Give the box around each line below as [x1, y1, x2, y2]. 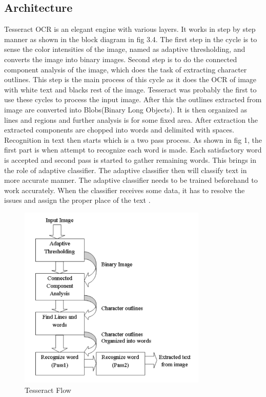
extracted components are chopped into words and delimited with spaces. [4, 124, 234, 135]
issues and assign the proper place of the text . [4, 195, 151, 205]
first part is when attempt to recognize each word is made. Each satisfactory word [4, 144, 262, 155]
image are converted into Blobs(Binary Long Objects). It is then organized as [4, 104, 247, 115]
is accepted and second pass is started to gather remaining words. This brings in [4, 154, 257, 165]
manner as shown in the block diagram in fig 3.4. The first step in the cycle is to [4, 33, 257, 44]
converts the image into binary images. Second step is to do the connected [4, 53, 237, 64]
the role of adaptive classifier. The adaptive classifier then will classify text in [4, 164, 247, 175]
